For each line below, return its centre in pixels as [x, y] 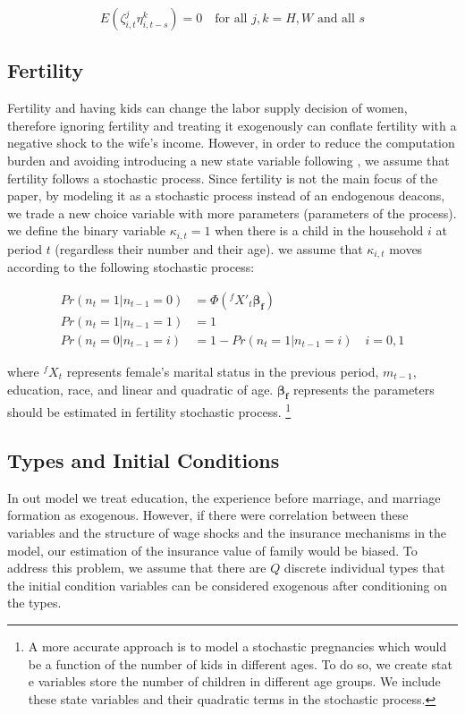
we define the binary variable [87, 230]
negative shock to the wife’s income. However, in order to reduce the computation [231, 143]
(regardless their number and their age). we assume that [209, 248]
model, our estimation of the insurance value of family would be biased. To [212, 550]
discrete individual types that [364, 568]
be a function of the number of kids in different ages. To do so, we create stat [240, 663]
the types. [34, 603]
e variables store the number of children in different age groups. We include [234, 681]
